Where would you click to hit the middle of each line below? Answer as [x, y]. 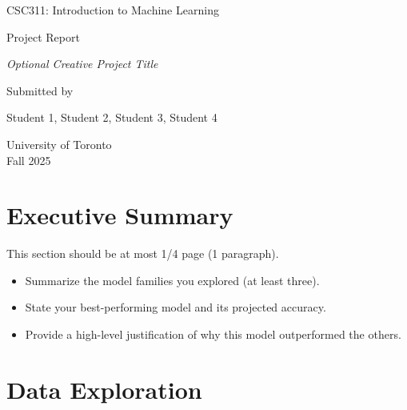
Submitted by [40, 90]
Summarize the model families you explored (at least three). [172, 280]
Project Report [43, 36]
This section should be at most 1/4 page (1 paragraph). [143, 253]
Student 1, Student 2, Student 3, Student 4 [112, 117]
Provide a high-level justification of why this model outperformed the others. [213, 334]
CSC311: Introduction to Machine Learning [113, 10]
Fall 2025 [29, 160]
